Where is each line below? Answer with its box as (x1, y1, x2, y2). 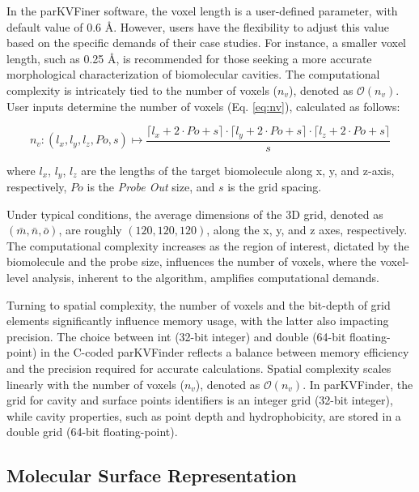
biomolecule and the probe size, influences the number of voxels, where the (6, 253, 377, 270)
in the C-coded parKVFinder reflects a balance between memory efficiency (40, 344, 409, 361)
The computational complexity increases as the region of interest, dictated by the (6, 237, 409, 254)
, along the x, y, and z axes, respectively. (206, 221, 408, 238)
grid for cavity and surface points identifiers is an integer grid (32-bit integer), (6, 391, 393, 409)
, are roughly (58, 221, 122, 238)
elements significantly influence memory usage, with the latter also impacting (6, 312, 389, 329)
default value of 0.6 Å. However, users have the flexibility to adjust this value (6, 18, 389, 35)
